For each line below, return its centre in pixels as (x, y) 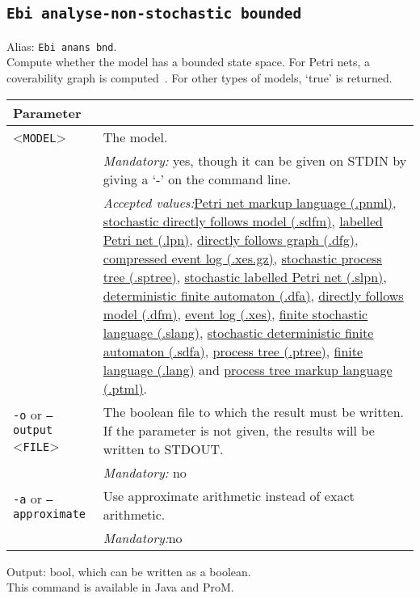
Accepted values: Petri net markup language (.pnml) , (250, 202)
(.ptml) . (125, 388)
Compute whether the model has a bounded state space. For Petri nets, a (188, 62)
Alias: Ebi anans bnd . (62, 46)
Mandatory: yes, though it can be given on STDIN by (255, 160)
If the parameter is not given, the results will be (239, 430)
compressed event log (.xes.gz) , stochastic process (242, 258)
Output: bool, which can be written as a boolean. (129, 571)
